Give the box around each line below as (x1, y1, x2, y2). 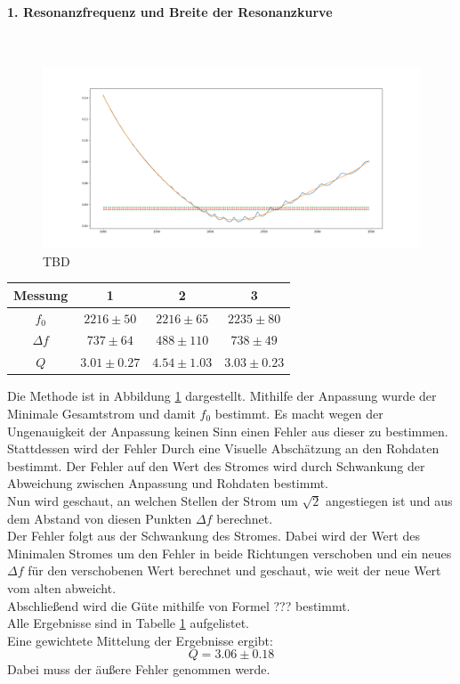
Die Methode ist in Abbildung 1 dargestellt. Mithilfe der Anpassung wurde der (7, 387, 437, 405)
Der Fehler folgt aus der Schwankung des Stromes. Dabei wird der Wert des (7, 526, 420, 545)
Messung (13, 285, 69, 304)
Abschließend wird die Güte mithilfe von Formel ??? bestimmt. (7, 596, 351, 615)
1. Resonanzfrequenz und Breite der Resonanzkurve (7, 2, 333, 20)
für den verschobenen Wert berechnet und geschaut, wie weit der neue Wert (28, 561, 441, 580)
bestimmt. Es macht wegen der (214, 404, 383, 423)
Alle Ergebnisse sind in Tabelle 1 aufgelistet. (7, 614, 249, 632)
